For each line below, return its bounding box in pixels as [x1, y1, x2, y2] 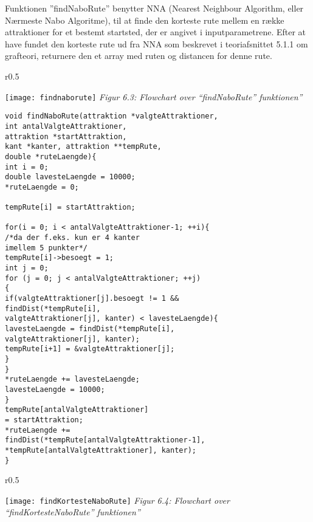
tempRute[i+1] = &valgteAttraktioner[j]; [5, 345, 175, 354]
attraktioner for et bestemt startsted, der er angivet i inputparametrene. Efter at [5, 26, 306, 38]
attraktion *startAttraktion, [5, 132, 127, 141]
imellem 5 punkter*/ [5, 243, 88, 252]
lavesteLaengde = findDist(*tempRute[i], [5, 325, 175, 333]
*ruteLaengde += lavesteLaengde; [5, 375, 140, 384]
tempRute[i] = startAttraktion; [5, 203, 136, 212]
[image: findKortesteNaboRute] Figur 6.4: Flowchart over [5, 493, 230, 506]
